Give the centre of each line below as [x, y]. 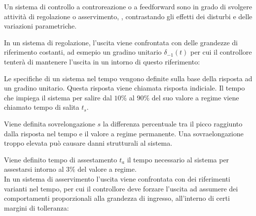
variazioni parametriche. [40, 26]
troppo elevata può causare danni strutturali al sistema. [88, 143]
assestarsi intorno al [34, 169]
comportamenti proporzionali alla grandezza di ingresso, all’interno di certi [117, 198]
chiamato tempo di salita [42, 107]
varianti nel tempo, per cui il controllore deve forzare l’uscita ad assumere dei [121, 188]
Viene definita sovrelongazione [50, 123]
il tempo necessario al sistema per [178, 159]
